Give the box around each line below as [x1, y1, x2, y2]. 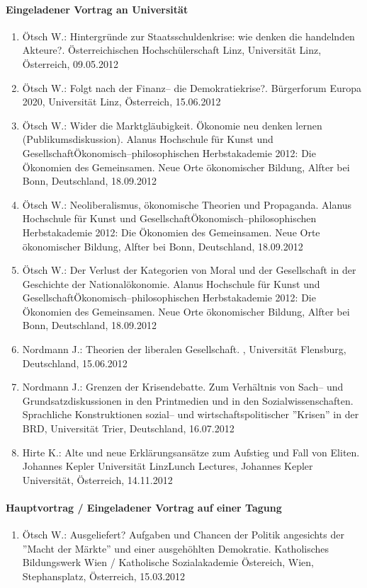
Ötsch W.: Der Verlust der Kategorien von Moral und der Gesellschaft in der [22, 263, 356, 277]
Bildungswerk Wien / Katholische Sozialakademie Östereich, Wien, [22, 555, 314, 570]
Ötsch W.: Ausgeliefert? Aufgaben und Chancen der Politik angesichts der [22, 527, 344, 542]
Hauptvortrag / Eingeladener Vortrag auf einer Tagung [6, 500, 282, 515]
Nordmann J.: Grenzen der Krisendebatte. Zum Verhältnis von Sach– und [22, 379, 344, 394]
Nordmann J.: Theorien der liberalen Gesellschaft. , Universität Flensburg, [22, 342, 346, 357]
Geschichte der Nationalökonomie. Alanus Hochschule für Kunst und [22, 276, 320, 291]
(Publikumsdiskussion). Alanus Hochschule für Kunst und [22, 132, 273, 146]
